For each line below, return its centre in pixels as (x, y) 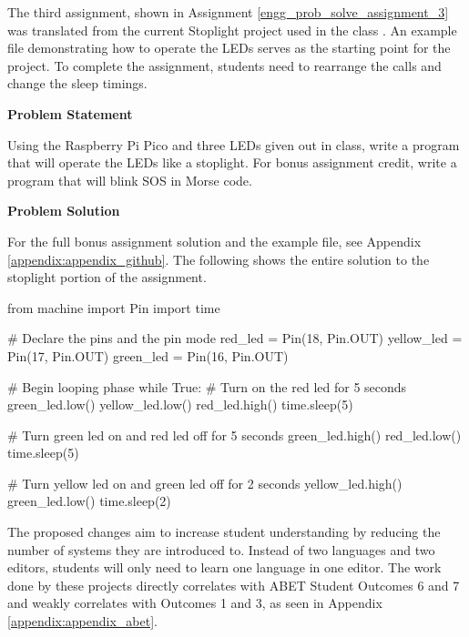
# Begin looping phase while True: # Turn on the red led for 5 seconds (207, 386)
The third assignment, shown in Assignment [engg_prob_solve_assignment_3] (228, 12)
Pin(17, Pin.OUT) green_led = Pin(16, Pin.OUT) (148, 355)
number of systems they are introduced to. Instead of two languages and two (221, 549)
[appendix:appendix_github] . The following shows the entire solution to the (219, 259)
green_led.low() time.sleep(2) (89, 501)
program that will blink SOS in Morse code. (130, 180)
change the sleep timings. (77, 83)
